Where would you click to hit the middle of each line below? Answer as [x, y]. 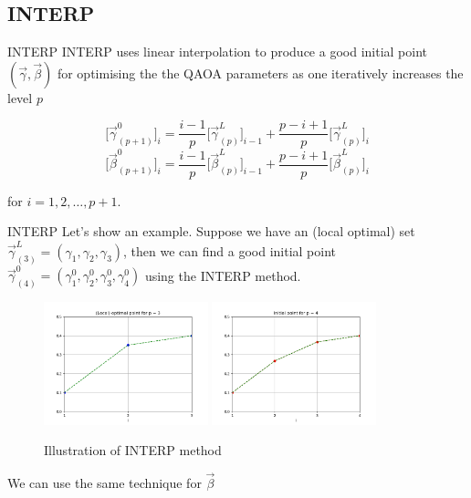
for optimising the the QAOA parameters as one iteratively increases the [260, 73]
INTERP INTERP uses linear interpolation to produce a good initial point [218, 52]
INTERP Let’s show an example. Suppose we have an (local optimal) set [211, 231]
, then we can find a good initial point [230, 250]
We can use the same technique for [105, 483]
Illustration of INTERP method [133, 450]
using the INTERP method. [223, 275]
